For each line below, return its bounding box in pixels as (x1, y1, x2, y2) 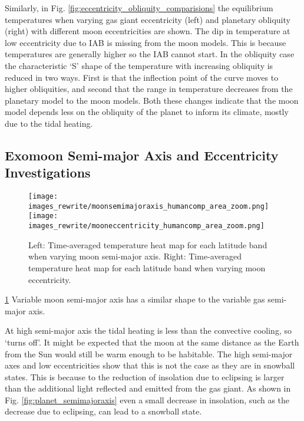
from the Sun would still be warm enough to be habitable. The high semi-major (5, 347, 293, 360)
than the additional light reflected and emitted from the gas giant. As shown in (5, 382, 291, 394)
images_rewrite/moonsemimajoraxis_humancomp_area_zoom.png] (28, 202, 269, 210)
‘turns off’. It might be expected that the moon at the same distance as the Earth (5, 336, 299, 348)
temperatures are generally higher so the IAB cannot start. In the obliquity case (5, 48, 295, 60)
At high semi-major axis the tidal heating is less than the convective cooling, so (5, 324, 292, 337)
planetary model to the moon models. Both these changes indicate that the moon (5, 94, 299, 106)
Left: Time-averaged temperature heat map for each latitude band (28, 238, 267, 251)
